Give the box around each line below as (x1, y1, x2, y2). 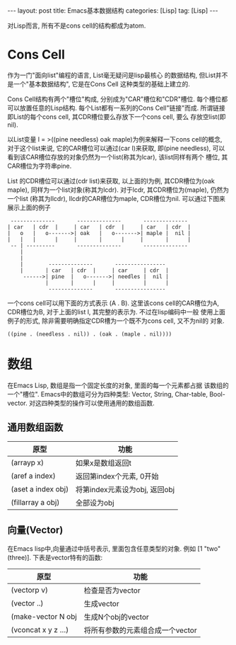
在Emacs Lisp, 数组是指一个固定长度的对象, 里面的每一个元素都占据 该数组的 (7, 381, 230, 389)
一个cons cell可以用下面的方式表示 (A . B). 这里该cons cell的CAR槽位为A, (7, 299, 220, 307)
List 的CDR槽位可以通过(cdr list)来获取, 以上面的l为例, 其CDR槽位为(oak (7, 176, 216, 185)
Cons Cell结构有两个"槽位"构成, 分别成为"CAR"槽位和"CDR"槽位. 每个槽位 (7, 94, 222, 103)
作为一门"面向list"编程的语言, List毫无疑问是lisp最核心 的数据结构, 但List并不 (7, 71, 228, 79)
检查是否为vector (83, 586, 141, 595)
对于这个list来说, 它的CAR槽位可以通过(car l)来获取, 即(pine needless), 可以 (7, 144, 225, 152)
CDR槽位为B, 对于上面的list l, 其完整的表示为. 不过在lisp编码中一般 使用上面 (7, 307, 226, 316)
